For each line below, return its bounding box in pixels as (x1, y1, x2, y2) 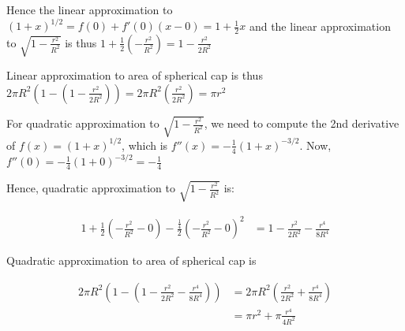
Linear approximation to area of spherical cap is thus (6, 67, 263, 84)
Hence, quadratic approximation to (6, 180, 175, 196)
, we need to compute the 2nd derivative (204, 115, 399, 132)
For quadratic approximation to (6, 115, 159, 132)
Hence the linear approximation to (6, 2, 173, 17)
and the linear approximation (249, 17, 391, 34)
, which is (122, 136, 168, 153)
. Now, (299, 136, 332, 153)
